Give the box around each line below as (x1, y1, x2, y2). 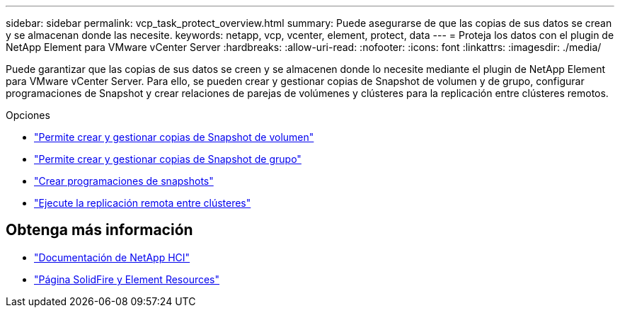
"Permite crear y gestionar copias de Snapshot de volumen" (34, 131, 314, 143)
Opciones (6, 109, 50, 121)
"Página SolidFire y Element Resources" (34, 273, 220, 285)
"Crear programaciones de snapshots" (34, 175, 214, 187)
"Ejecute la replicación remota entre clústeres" (34, 197, 251, 209)
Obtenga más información (6, 221, 193, 239)
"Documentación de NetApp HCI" (34, 251, 190, 263)
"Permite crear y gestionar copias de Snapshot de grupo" (34, 153, 302, 165)
